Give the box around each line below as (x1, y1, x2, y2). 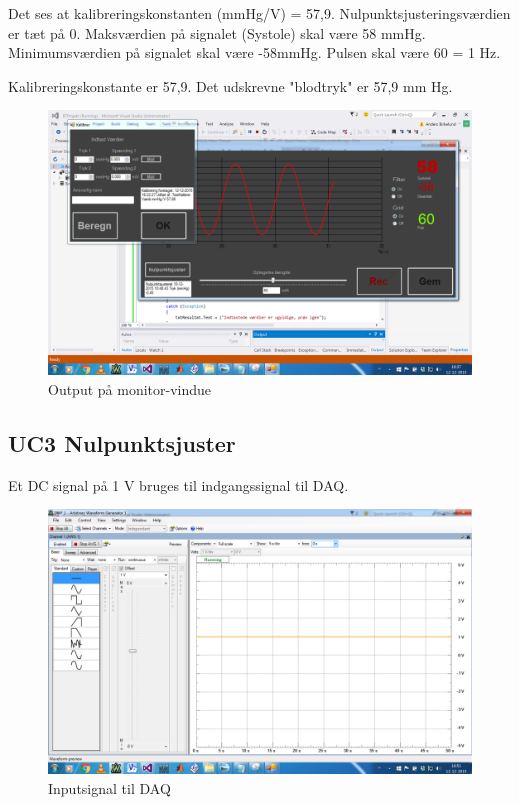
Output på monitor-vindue (48, 378, 212, 399)
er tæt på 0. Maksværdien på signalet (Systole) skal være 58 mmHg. (8, 22, 426, 43)
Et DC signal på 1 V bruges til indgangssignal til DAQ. (8, 474, 349, 495)
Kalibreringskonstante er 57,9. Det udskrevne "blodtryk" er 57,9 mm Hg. (8, 75, 453, 96)
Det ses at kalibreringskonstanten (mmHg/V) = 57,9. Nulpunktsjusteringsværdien (8, 3, 511, 23)
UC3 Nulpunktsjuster (8, 427, 236, 458)
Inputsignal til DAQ (48, 777, 171, 798)
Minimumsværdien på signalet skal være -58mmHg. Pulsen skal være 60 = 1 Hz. (8, 42, 501, 63)
